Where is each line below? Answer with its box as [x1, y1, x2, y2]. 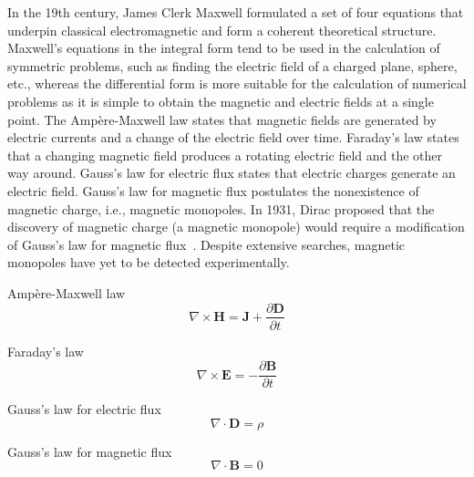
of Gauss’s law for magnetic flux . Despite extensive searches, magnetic [7, 234, 406, 254]
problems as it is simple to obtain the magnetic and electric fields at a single [7, 91, 434, 110]
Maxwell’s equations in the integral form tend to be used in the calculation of [7, 38, 440, 57]
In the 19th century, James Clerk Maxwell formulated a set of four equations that [7, 3, 464, 21]
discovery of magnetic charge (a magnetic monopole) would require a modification [7, 217, 465, 236]
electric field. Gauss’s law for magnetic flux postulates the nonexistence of [7, 181, 419, 200]
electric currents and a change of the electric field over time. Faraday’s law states [7, 128, 459, 147]
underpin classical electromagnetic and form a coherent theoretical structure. [7, 20, 437, 39]
